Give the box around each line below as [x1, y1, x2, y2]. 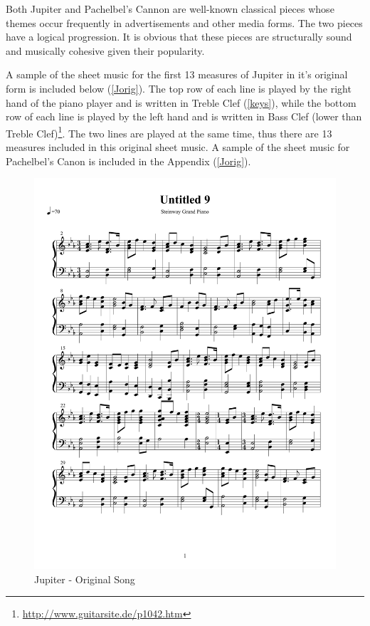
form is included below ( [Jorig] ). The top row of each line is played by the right [6, 80, 351, 95]
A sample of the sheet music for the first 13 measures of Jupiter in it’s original [6, 67, 348, 82]
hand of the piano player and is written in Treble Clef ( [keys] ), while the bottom [6, 95, 356, 110]
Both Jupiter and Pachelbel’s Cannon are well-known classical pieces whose [6, 1, 334, 16]
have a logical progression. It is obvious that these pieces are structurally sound [6, 29, 352, 44]
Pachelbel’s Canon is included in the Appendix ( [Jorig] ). [6, 153, 251, 168]
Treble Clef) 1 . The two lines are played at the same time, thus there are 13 [6, 123, 332, 140]
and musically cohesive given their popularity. [6, 43, 205, 58]
